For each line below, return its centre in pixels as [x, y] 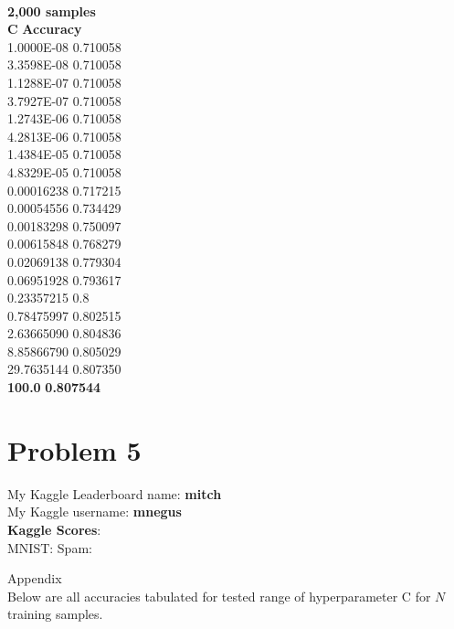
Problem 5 [74, 449]
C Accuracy [45, 29]
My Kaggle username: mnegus [95, 512]
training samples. [55, 614]
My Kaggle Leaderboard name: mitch [115, 493]
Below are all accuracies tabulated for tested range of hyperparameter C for [219, 596]
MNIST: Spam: [50, 547]
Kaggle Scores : [54, 529]
